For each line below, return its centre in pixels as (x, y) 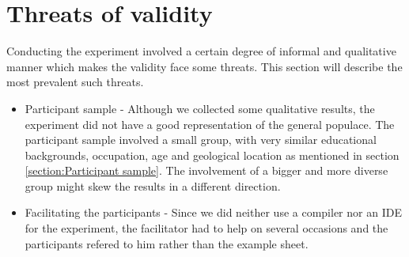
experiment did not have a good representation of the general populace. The (210, 124)
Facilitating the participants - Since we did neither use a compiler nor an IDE (213, 212)
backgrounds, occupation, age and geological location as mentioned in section (212, 155)
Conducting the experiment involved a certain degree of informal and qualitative (201, 51)
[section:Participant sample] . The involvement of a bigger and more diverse (206, 170)
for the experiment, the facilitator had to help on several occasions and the (206, 228)
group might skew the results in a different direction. (153, 185)
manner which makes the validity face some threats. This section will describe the (204, 66)
